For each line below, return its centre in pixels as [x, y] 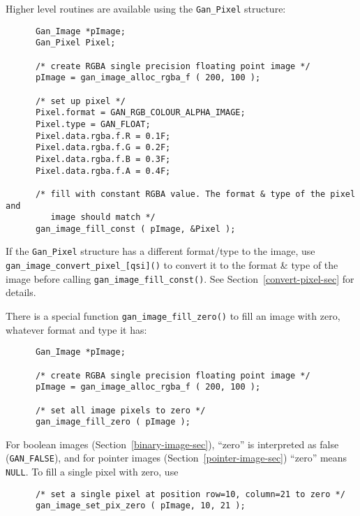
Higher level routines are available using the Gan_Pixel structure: [146, 8]
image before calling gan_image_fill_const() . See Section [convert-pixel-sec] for [180, 278]
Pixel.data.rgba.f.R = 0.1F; [103, 136]
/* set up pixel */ [80, 101]
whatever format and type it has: [76, 329]
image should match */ [103, 218]
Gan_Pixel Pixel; [75, 43]
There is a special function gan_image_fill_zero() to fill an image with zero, [173, 316]
